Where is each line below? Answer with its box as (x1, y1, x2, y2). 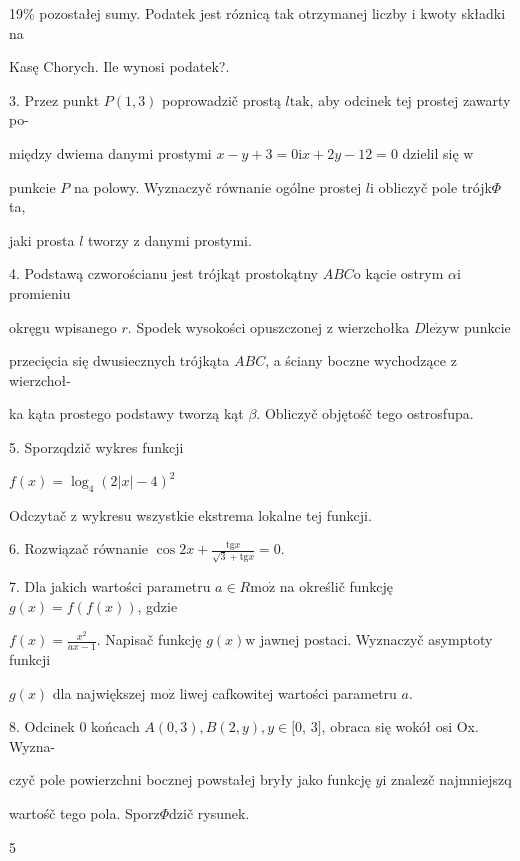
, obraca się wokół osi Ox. (321, 716, 479, 737)
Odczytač (9, 504, 67, 525)
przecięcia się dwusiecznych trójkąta (9, 350, 230, 371)
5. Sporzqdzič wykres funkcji (9, 436, 184, 457)
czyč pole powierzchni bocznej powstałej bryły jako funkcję (9, 769, 371, 790)
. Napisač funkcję (96, 629, 202, 650)
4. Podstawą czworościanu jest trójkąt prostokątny (9, 263, 319, 284)
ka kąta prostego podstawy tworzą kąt (9, 403, 244, 424)
